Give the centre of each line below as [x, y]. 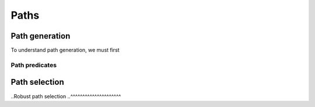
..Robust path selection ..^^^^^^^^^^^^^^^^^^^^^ [66, 96]
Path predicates [34, 65]
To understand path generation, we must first [65, 50]
